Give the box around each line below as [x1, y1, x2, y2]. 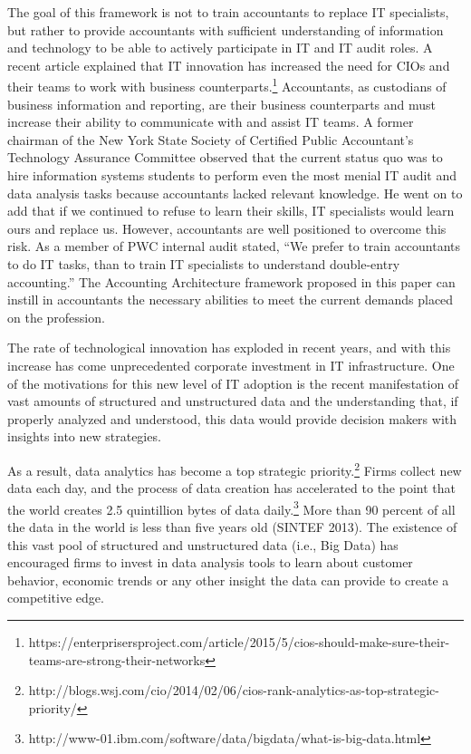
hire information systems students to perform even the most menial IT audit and [7, 166, 457, 184]
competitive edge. [7, 588, 104, 607]
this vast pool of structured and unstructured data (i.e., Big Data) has [7, 535, 399, 554]
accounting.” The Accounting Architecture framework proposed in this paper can [7, 272, 456, 291]
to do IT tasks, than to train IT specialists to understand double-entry [7, 254, 400, 273]
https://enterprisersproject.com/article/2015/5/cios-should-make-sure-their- [28, 632, 450, 651]
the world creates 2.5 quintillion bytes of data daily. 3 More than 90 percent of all [7, 497, 456, 518]
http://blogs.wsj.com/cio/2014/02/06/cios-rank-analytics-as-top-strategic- [28, 681, 439, 700]
